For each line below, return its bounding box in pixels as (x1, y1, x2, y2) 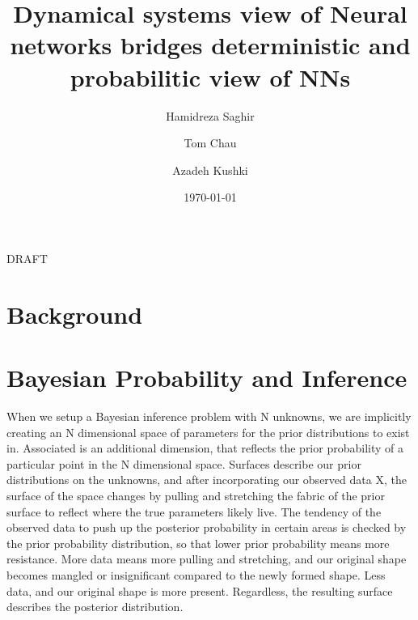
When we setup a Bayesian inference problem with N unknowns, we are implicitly (6, 407, 412, 424)
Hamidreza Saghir (166, 107, 255, 124)
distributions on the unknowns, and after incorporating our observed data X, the (6, 471, 407, 488)
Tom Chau (184, 134, 237, 151)
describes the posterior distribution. (6, 598, 184, 615)
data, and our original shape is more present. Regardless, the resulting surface (6, 582, 393, 599)
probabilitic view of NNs (70, 60, 351, 93)
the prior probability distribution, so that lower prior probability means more (6, 534, 390, 551)
